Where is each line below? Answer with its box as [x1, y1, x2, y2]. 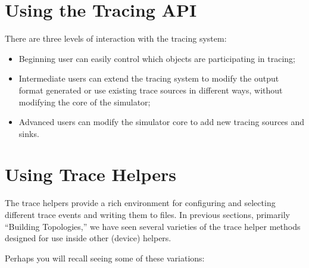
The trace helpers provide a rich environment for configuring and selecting [5, 197, 276, 209]
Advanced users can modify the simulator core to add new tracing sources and [18, 116, 305, 128]
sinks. [18, 127, 39, 139]
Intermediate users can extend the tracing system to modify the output [18, 72, 279, 85]
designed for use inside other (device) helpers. [5, 232, 171, 244]
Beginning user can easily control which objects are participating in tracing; [18, 52, 295, 64]
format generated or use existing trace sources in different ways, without [18, 83, 283, 96]
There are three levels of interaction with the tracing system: [5, 32, 227, 45]
